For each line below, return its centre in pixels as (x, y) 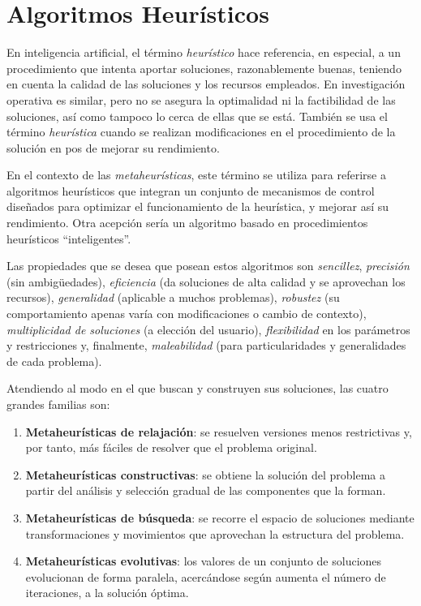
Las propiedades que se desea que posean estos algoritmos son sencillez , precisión (208, 266)
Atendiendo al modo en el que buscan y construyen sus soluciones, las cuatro (198, 388)
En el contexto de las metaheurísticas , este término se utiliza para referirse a (196, 175)
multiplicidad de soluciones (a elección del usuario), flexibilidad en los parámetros (208, 329)
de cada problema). (54, 361)
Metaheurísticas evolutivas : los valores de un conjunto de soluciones (204, 561)
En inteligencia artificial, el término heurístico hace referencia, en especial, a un (204, 52)
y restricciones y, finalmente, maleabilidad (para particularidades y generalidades (206, 345)
